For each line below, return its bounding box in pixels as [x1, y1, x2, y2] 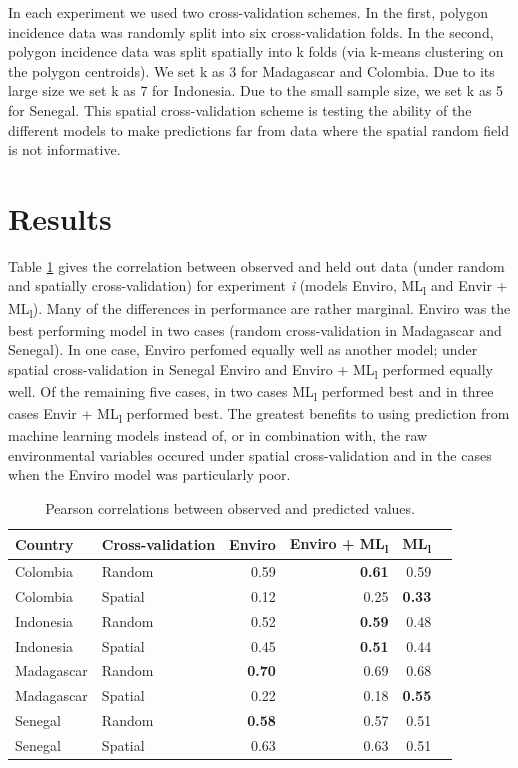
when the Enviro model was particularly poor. [8, 464, 291, 485]
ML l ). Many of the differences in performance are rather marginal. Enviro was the [8, 297, 511, 321]
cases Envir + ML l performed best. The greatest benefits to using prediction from [8, 403, 510, 426]
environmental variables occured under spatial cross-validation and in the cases [8, 444, 492, 465]
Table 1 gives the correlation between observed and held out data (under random [8, 255, 505, 276]
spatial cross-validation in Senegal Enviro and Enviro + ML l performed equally [8, 358, 494, 382]
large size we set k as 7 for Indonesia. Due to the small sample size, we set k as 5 [8, 80, 504, 101]
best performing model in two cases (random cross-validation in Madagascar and [8, 319, 502, 340]
